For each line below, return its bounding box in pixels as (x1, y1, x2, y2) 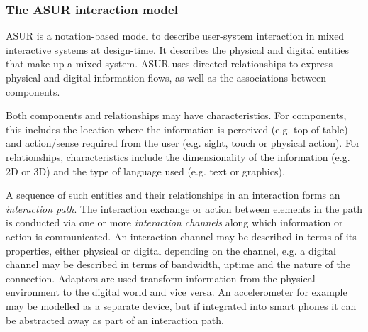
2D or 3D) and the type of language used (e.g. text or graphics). (6, 163, 285, 178)
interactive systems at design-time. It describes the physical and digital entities (6, 42, 350, 57)
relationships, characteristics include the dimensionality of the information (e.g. (6, 149, 350, 164)
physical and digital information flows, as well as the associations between (6, 70, 327, 84)
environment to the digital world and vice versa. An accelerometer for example (6, 284, 347, 299)
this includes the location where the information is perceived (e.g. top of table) (6, 121, 348, 136)
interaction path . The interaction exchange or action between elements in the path (6, 201, 362, 216)
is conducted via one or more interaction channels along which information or (6, 215, 343, 230)
